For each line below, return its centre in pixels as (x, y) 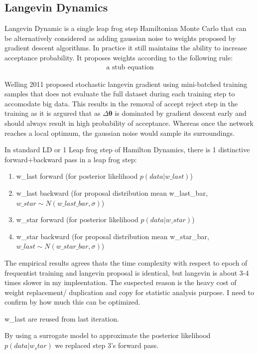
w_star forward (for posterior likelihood (77, 219)
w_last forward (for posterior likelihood (77, 176)
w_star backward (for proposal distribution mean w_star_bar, (113, 236)
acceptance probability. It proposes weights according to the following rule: (119, 57)
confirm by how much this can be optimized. (72, 302)
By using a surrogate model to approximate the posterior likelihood (108, 335)
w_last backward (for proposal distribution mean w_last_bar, (112, 192)
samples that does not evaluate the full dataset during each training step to (120, 94)
